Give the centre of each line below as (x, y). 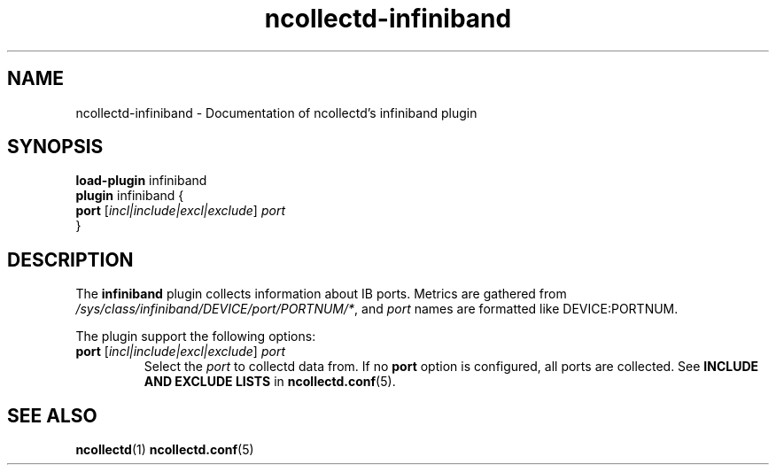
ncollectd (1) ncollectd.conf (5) (165, 450)
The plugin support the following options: (196, 337)
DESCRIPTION (70, 259)
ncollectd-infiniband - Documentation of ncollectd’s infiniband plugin (276, 112)
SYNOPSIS (55, 147)
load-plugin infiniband (141, 181)
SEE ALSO (52, 415)
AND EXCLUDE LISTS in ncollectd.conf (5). (270, 382)
